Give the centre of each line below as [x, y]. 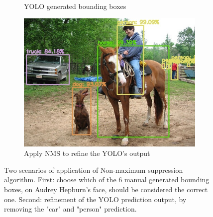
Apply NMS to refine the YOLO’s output [87, 153]
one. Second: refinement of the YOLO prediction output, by [95, 199]
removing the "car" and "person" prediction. [70, 209]
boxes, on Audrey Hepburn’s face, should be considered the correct [106, 189]
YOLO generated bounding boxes [75, 6]
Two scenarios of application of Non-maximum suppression [94, 170]
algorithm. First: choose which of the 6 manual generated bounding [107, 180]
